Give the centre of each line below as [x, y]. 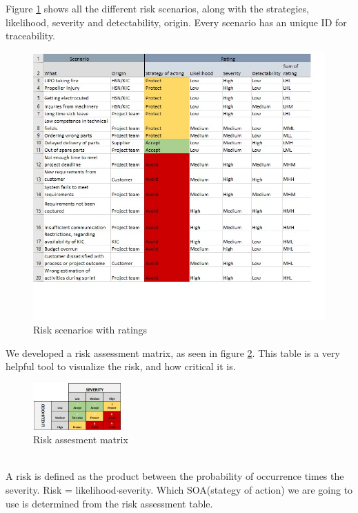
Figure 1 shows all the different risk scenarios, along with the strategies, [157, 8]
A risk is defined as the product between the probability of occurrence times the [175, 476]
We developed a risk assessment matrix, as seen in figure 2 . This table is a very [173, 352]
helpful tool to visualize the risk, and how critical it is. [121, 366]
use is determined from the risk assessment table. [109, 503]
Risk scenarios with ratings [90, 330]
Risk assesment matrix [81, 439]
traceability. [31, 36]
